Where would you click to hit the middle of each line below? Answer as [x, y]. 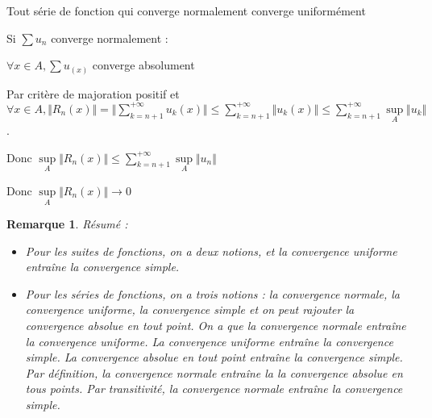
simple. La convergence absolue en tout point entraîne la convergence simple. [214, 357]
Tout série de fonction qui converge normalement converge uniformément [186, 10]
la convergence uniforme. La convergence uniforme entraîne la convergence [209, 341]
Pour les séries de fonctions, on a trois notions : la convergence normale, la [212, 293]
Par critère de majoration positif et [93, 93]
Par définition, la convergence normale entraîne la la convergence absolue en [214, 372]
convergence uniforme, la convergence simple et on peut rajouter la [190, 309]
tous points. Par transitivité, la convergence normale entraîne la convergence [214, 389]
